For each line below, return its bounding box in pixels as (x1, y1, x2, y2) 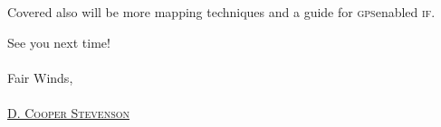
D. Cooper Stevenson (7, 103, 130, 122)
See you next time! (7, 32, 110, 51)
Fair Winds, (7, 68, 73, 86)
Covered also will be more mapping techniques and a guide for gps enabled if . (7, 3, 436, 21)
